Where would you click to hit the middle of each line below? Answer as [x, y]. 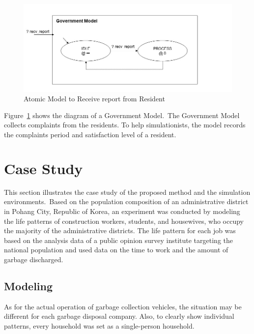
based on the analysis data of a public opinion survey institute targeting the [119, 240]
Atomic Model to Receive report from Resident [94, 99]
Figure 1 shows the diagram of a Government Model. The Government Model [122, 115]
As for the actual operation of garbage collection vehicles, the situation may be [123, 306]
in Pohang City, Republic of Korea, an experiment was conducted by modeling [122, 211]
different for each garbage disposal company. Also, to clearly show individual [119, 316]
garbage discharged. [34, 259]
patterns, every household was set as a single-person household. [99, 325]
